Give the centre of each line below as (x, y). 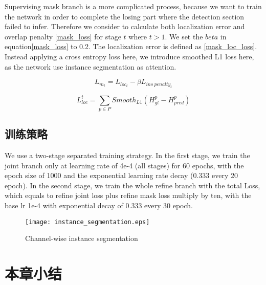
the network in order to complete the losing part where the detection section (125, 16)
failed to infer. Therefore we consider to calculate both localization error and (125, 26)
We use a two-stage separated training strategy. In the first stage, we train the (127, 155)
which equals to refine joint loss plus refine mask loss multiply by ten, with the (128, 195)
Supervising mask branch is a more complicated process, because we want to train (133, 6)
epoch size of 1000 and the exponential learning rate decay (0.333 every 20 (121, 175)
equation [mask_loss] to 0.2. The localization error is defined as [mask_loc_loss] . (131, 46)
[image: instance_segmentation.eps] (87, 222)
